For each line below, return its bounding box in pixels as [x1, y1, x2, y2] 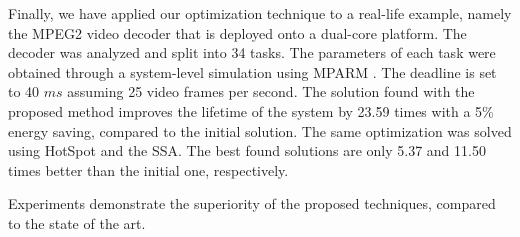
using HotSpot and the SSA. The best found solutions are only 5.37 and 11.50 [8, 140, 486, 161]
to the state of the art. [8, 212, 146, 233]
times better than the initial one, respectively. [8, 159, 289, 180]
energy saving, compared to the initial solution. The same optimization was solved [8, 120, 512, 141]
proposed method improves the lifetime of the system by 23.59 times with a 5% [8, 100, 494, 121]
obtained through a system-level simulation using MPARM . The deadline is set [8, 61, 497, 82]
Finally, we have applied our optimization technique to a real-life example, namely [8, 3, 512, 23]
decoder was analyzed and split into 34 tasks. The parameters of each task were [8, 42, 496, 63]
